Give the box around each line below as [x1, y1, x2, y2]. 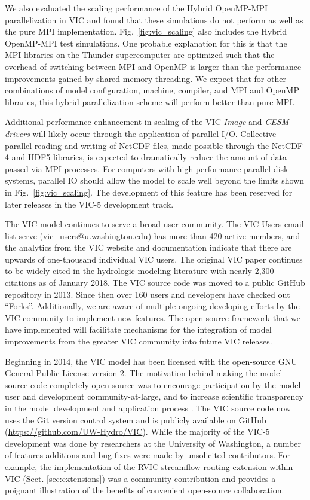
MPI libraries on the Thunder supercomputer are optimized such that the [5, 48, 275, 61]
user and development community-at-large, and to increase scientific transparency [5, 390, 303, 403]
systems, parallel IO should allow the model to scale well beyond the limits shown [5, 174, 305, 187]
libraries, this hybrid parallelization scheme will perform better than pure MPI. [5, 95, 295, 108]
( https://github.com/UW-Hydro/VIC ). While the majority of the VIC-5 [5, 425, 270, 438]
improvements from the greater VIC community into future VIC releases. [5, 335, 272, 347]
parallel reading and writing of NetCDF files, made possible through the [5, 139, 269, 151]
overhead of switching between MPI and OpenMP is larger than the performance [5, 60, 302, 72]
